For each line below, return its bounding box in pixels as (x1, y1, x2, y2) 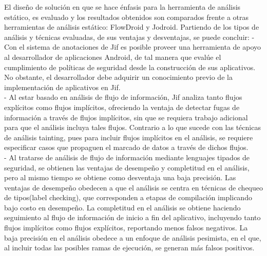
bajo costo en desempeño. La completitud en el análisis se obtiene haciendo (4, 202, 241, 212)
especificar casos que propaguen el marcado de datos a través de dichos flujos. (4, 142, 249, 153)
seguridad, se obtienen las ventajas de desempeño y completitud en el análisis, (4, 162, 250, 173)
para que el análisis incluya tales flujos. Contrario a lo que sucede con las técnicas (4, 122, 261, 133)
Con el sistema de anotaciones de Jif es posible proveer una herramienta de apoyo (4, 41, 261, 52)
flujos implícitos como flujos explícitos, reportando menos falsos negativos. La (4, 222, 248, 233)
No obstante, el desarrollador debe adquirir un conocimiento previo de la (4, 72, 233, 82)
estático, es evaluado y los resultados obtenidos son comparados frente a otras (4, 11, 249, 22)
